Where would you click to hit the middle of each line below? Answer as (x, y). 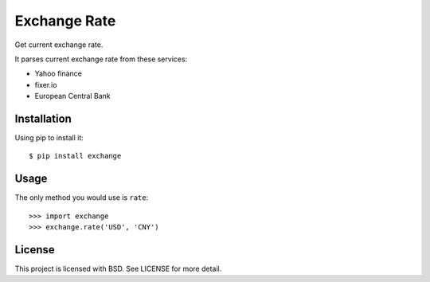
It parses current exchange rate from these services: (101, 59)
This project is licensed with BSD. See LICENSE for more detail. (118, 268)
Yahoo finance (59, 74)
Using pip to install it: (49, 138)
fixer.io (46, 84)
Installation (43, 118)
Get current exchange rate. (59, 45)
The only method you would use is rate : (82, 198)
